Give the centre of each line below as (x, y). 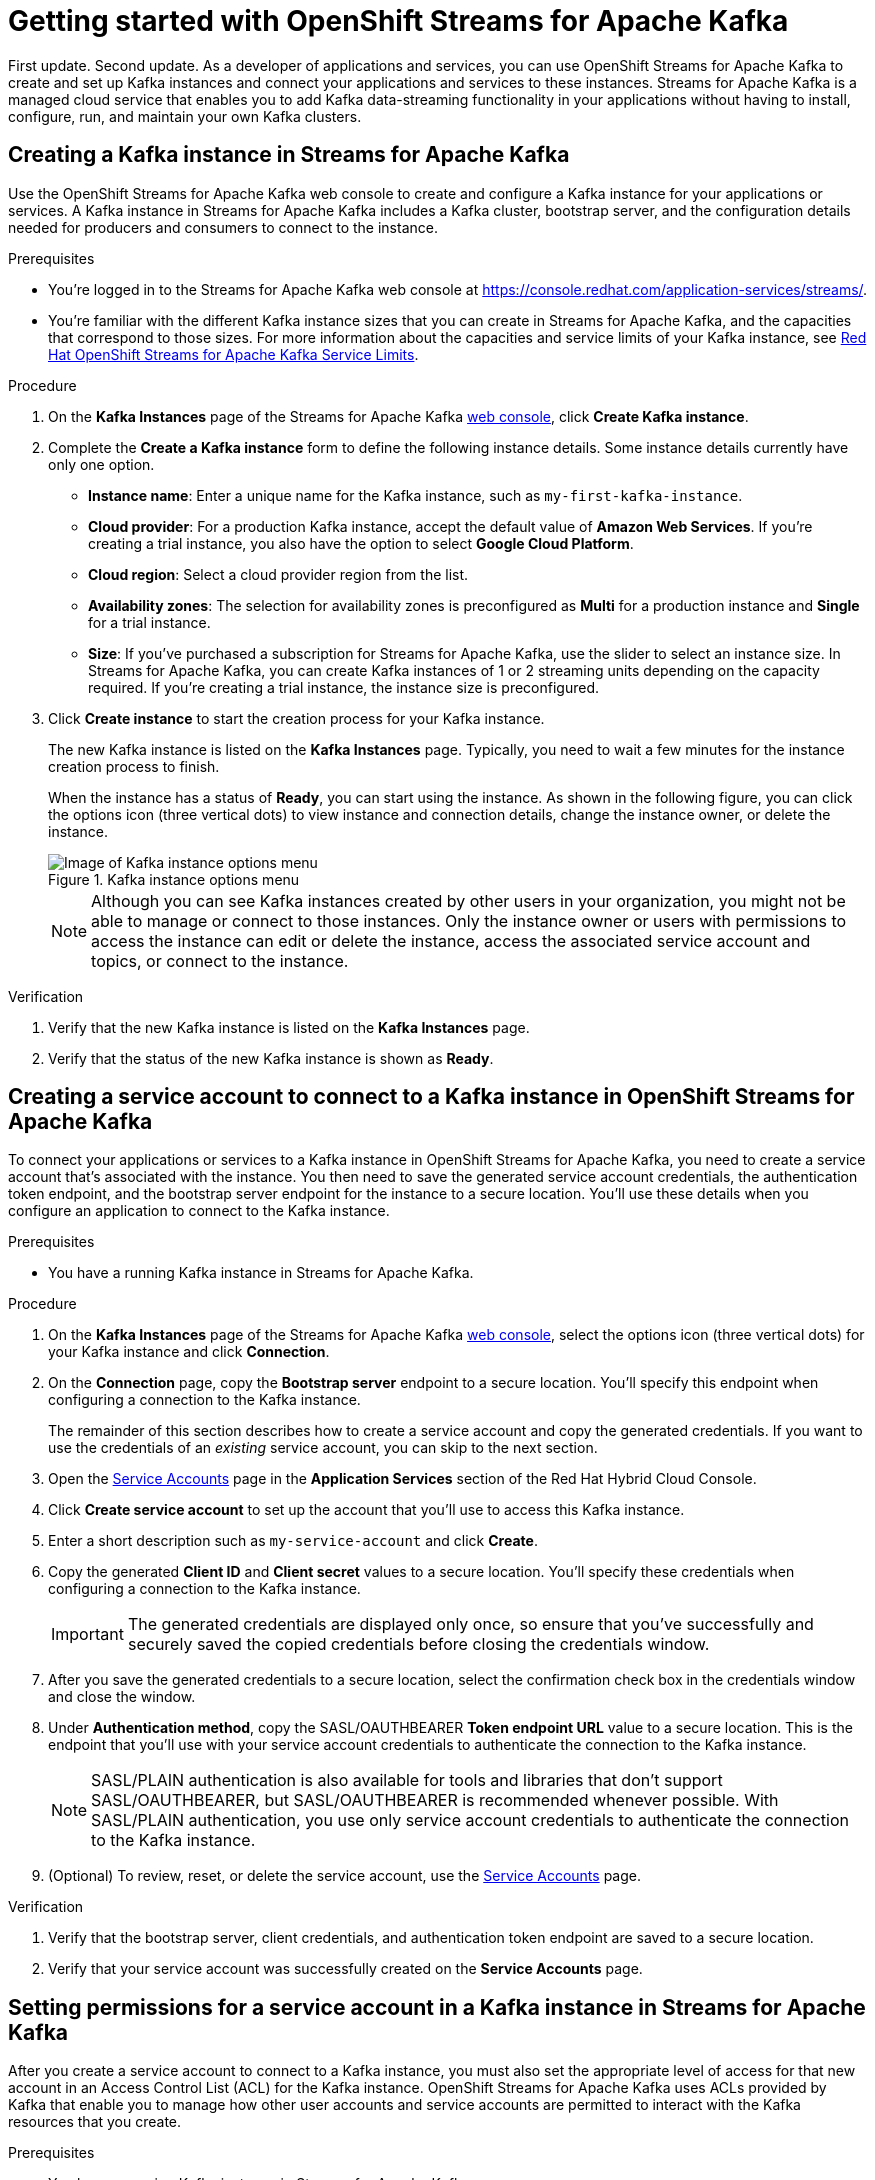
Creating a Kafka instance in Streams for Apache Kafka (289, 155)
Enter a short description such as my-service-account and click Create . (293, 1541)
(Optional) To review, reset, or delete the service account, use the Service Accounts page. (344, 1876)
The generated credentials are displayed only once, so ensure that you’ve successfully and (470, 1624)
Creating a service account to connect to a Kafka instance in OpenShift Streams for (431, 1097)
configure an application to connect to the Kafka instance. (199, 1211)
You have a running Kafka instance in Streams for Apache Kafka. (261, 1273)
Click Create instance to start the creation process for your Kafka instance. (296, 718)
